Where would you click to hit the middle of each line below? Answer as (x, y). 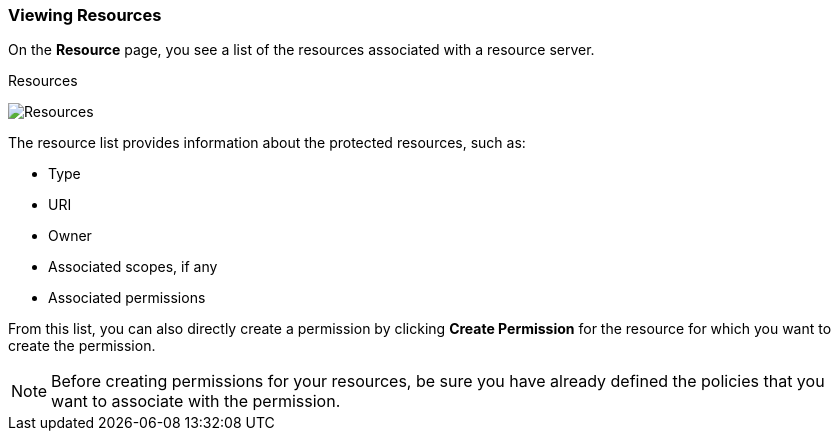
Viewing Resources (85, 15)
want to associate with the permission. (196, 401)
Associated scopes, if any (133, 267)
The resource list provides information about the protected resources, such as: (267, 143)
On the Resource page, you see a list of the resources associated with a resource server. (301, 50)
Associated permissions (127, 298)
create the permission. (82, 346)
